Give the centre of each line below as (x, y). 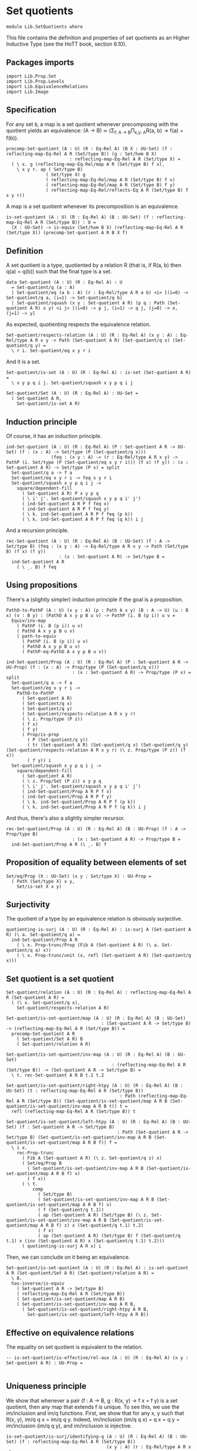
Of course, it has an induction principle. (54, 436)
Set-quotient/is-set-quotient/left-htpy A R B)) (88, 1315)
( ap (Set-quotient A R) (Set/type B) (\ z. (93, 1215)
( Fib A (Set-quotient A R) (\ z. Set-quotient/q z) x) (92, 1158)
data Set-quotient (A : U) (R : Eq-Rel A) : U (64, 282)
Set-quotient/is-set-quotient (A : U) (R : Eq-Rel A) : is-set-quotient (97, 1268)
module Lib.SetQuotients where (45, 27)
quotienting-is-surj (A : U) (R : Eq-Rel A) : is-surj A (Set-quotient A (99, 930)
